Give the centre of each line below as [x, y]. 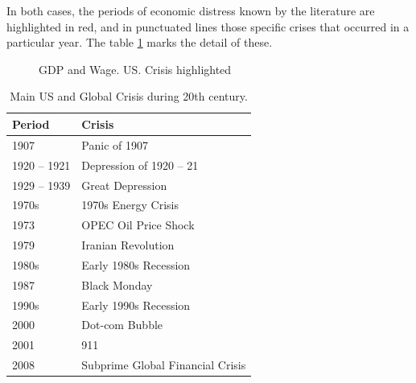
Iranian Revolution [128, 245]
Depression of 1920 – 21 [140, 165]
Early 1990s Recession [136, 305]
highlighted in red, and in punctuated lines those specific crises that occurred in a [208, 26]
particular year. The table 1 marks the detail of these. [140, 42]
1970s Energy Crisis [130, 205]
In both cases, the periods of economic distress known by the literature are [191, 10]
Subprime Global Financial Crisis [164, 365]
